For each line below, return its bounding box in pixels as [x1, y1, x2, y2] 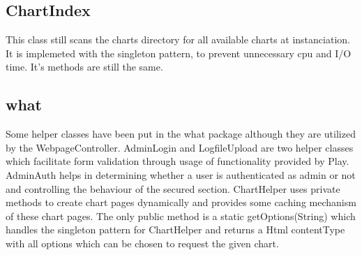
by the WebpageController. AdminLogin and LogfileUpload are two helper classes [6, 140, 354, 154]
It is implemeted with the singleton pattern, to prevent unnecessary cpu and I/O [6, 45, 352, 60]
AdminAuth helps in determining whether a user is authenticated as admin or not [6, 167, 356, 182]
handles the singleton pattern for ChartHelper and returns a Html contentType [6, 222, 345, 237]
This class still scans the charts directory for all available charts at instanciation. [6, 32, 350, 47]
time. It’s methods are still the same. [6, 59, 163, 74]
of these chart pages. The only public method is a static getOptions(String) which [6, 208, 356, 223]
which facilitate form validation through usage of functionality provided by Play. [6, 154, 349, 168]
